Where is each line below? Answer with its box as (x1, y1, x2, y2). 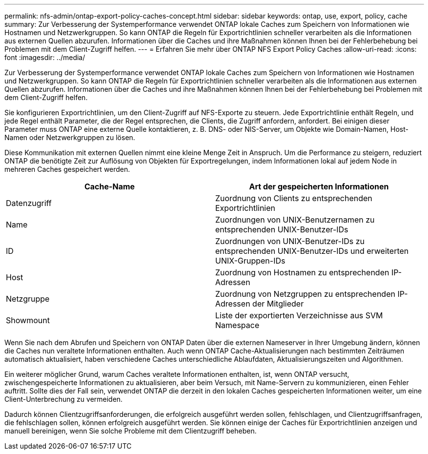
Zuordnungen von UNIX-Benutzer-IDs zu (215, 236, 365, 246)
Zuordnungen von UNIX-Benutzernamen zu (215, 215, 375, 225)
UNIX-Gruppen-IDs (215, 256, 285, 266)
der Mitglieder (252, 299, 304, 309)
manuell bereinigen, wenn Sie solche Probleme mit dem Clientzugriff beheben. (4, 427, 257, 435)
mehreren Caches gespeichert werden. (4, 165, 130, 173)
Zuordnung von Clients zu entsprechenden (215, 193, 372, 203)
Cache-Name (84, 182, 135, 191)
